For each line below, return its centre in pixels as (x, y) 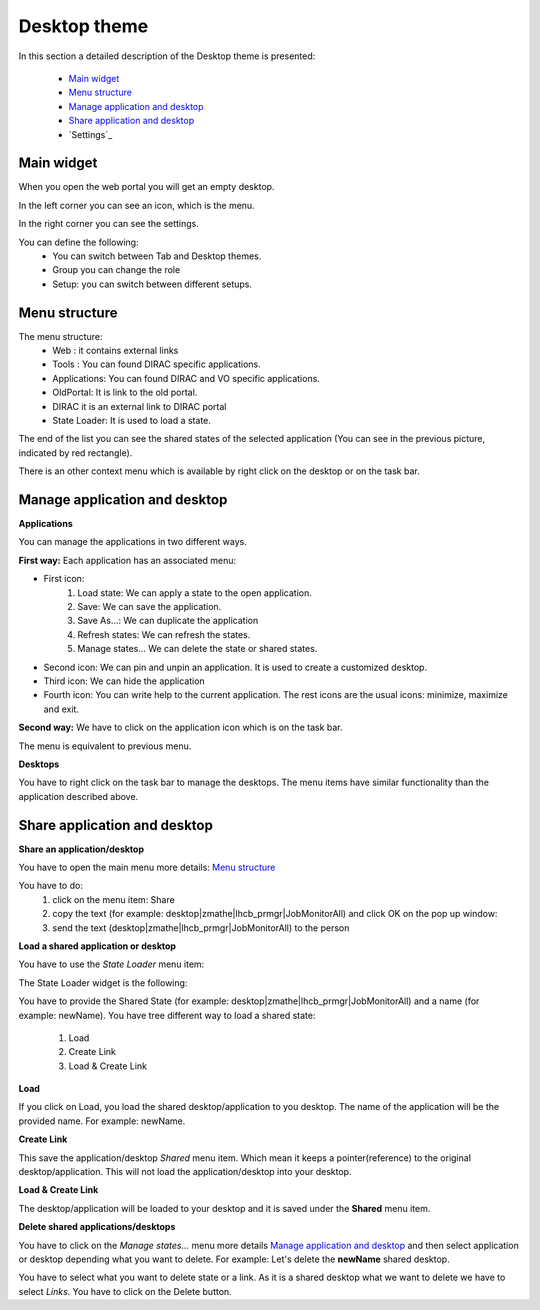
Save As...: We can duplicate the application (168, 621)
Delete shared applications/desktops (97, 1227)
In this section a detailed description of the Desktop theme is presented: (167, 56)
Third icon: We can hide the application (124, 681)
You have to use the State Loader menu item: (111, 964)
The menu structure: (60, 336)
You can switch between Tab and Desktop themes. (157, 256)
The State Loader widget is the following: (103, 982)
